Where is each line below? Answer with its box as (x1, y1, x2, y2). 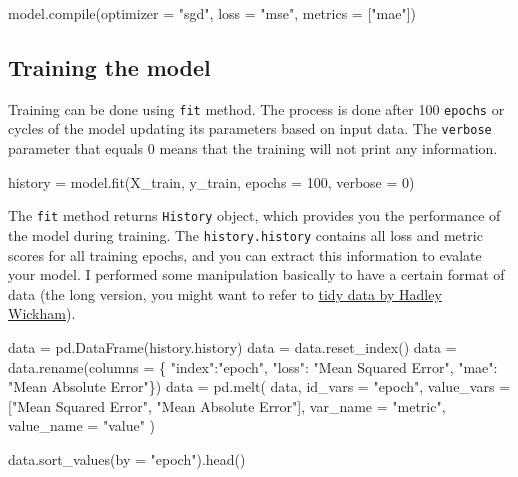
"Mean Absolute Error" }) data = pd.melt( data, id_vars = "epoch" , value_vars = (8, 376, 511, 397)
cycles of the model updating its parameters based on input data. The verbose (8, 118, 492, 139)
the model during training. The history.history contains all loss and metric (8, 224, 483, 245)
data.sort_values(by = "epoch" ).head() (8, 448, 246, 469)
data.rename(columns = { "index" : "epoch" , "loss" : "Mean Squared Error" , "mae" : (8, 356, 498, 377)
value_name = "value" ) (8, 415, 156, 436)
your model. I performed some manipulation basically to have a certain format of (8, 264, 505, 285)
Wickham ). (8, 303, 76, 324)
